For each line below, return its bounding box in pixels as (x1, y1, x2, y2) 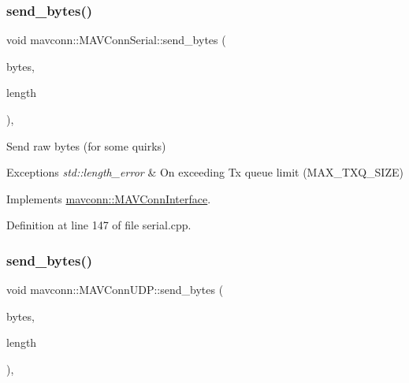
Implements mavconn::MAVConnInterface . (6, 190, 211, 206)
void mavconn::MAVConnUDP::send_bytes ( (6, 281, 224, 298)
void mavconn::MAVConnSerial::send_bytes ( (6, 32, 226, 48)
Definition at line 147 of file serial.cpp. (6, 217, 191, 233)
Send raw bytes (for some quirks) (6, 137, 166, 154)
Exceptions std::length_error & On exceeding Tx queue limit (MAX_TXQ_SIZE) (6, 164, 403, 180)
